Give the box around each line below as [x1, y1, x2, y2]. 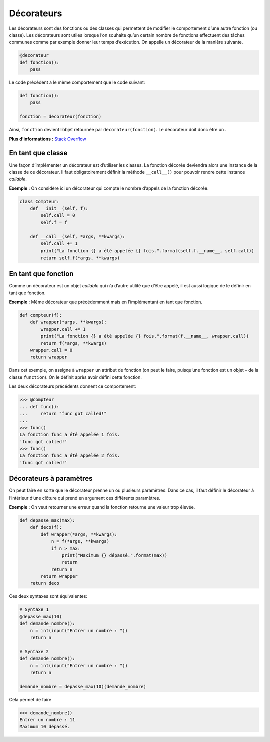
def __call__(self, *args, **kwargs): [30, 233, 125, 239]
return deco [30, 580, 60, 586]
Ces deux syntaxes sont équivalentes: [9, 593, 87, 599]
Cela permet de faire [9, 696, 52, 702]
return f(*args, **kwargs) [40, 340, 107, 346]
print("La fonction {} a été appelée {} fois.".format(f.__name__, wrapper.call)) [40, 333, 249, 339]
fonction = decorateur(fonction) [19, 114, 102, 120]
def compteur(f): [19, 312, 62, 318]
